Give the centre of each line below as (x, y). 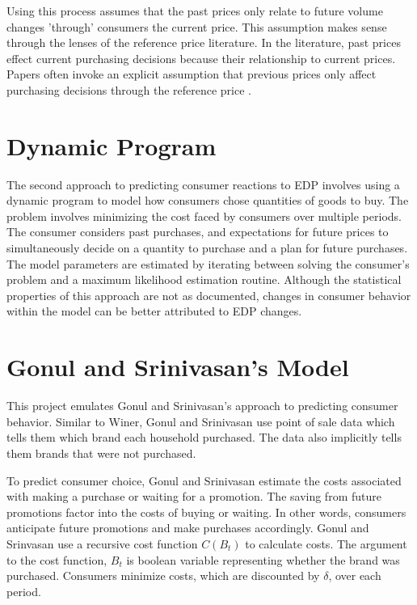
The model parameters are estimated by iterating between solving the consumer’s (208, 263)
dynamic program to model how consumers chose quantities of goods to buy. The (208, 200)
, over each (355, 575)
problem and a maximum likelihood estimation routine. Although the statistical (204, 279)
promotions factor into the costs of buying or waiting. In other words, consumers (206, 512)
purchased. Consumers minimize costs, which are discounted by (163, 575)
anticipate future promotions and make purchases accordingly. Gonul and (188, 528)
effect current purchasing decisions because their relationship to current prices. (201, 58)
